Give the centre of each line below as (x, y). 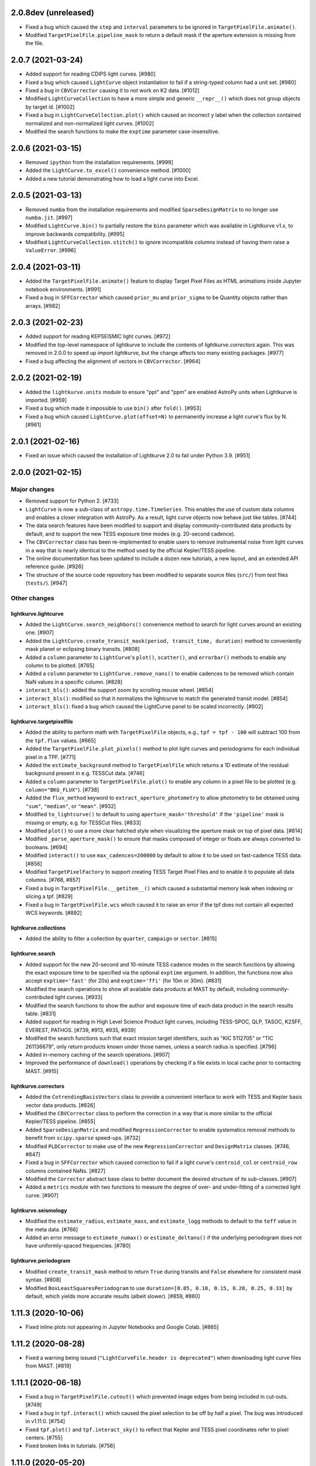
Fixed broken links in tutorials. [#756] (70, 1446)
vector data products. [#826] (61, 1105)
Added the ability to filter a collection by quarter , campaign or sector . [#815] (121, 939)
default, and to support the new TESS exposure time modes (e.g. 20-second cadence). (130, 534)
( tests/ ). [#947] (46, 583)
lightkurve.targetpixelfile (42, 721)
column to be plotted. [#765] (60, 665)
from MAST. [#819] (48, 1366)
